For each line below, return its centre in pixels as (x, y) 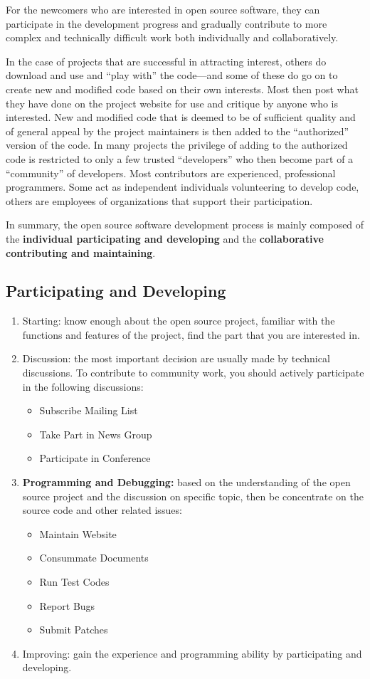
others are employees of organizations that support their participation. (159, 200)
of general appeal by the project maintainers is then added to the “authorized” (178, 131)
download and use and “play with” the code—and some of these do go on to (172, 75)
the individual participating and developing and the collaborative (165, 238)
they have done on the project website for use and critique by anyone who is (172, 103)
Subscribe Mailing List (89, 410)
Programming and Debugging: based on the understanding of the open (186, 482)
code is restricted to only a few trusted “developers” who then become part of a (180, 158)
